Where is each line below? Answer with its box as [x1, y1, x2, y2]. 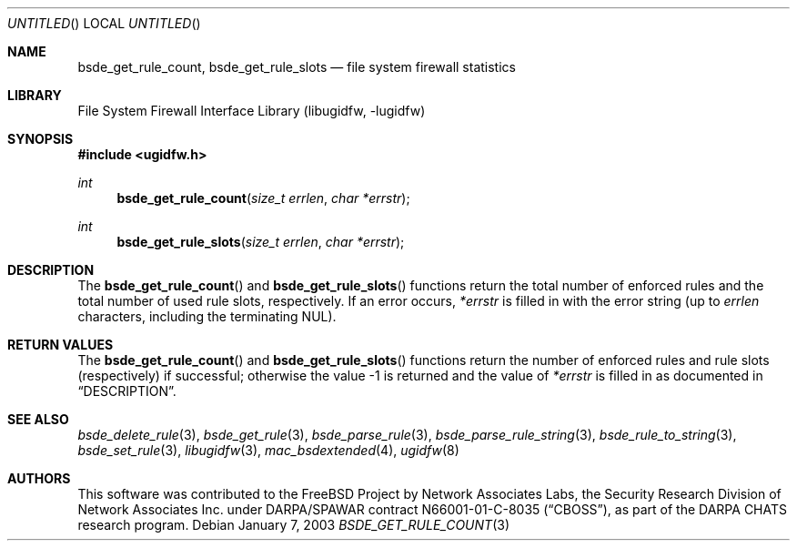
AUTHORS [7, 471, 71, 486]
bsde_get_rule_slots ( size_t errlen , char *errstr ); [116, 234, 405, 249]
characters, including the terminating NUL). [77, 309, 337, 324]
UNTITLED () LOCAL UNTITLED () [7, 15, 201, 31]
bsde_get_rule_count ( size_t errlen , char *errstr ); [116, 190, 410, 206]
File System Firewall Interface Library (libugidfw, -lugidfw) [77, 103, 426, 118]
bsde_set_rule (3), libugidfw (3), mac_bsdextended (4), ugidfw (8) [77, 442, 459, 458]
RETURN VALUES [7, 337, 114, 352]
